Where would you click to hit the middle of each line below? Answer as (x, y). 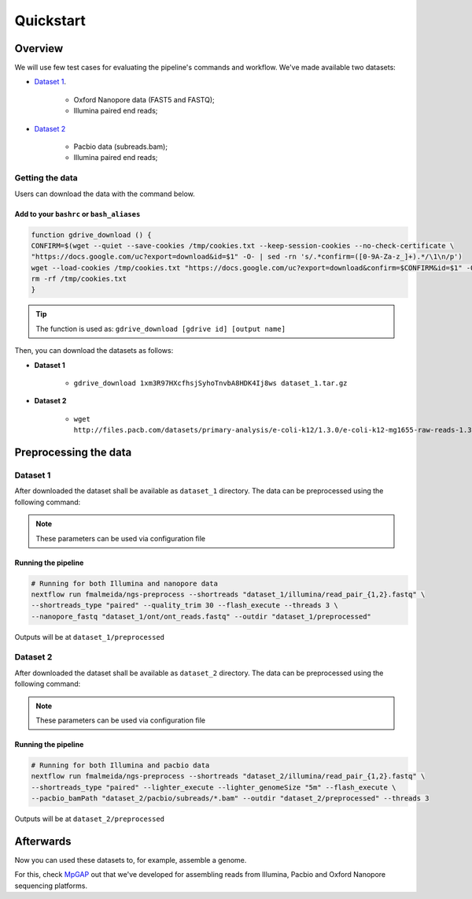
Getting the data (46, 178)
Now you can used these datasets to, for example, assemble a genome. (131, 860)
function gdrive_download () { (92, 235)
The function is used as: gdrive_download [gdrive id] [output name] (161, 329)
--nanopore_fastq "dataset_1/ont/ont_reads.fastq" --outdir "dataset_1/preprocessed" (201, 616)
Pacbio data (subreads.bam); (121, 147)
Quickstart (50, 20)
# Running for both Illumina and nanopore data (124, 583)
